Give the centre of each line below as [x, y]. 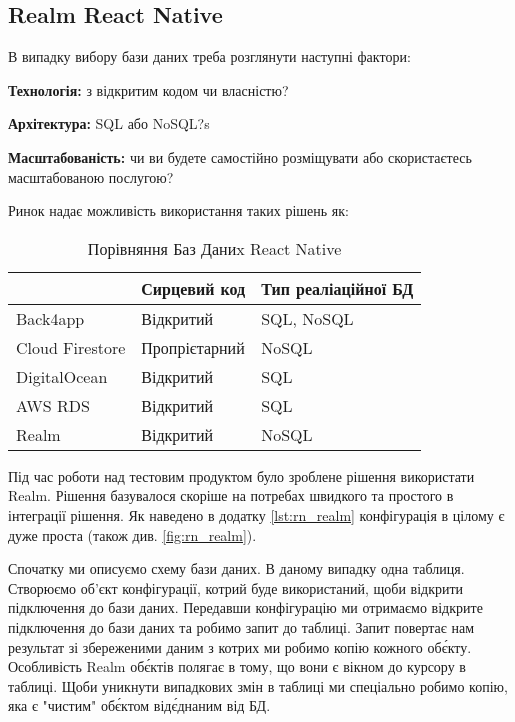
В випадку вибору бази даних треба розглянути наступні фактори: [209, 56]
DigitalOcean [62, 376]
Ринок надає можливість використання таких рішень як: [178, 210]
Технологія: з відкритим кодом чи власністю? [148, 89]
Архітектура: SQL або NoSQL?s [109, 123]
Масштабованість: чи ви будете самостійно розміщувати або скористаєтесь [240, 156]
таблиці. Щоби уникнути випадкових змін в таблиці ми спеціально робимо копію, [258, 685]
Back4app [50, 318]
